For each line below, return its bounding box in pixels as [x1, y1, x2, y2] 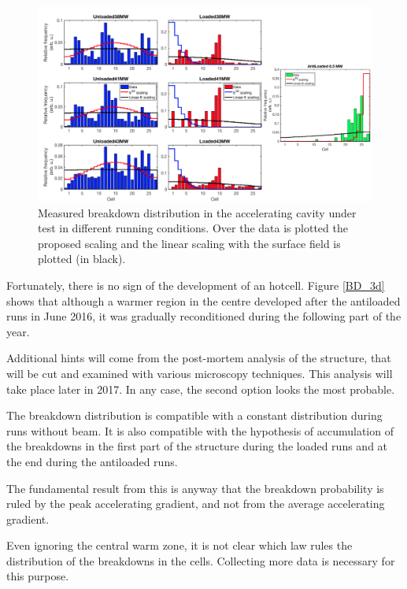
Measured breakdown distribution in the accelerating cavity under [38, 204, 357, 220]
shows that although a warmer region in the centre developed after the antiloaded [6, 292, 401, 309]
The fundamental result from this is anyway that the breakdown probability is [6, 480, 384, 496]
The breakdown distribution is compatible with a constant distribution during [6, 407, 383, 424]
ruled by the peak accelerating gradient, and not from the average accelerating [6, 495, 385, 512]
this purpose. [6, 568, 69, 584]
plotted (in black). [38, 250, 126, 267]
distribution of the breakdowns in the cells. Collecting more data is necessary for [6, 552, 395, 569]
